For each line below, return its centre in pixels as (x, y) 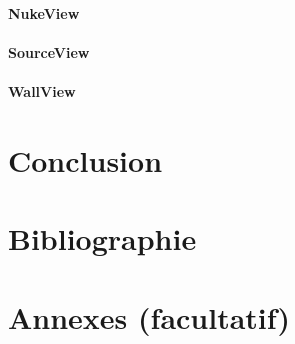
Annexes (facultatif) (149, 316)
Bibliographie (102, 238)
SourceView (49, 51)
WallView (42, 90)
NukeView (44, 12)
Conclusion (85, 159)
